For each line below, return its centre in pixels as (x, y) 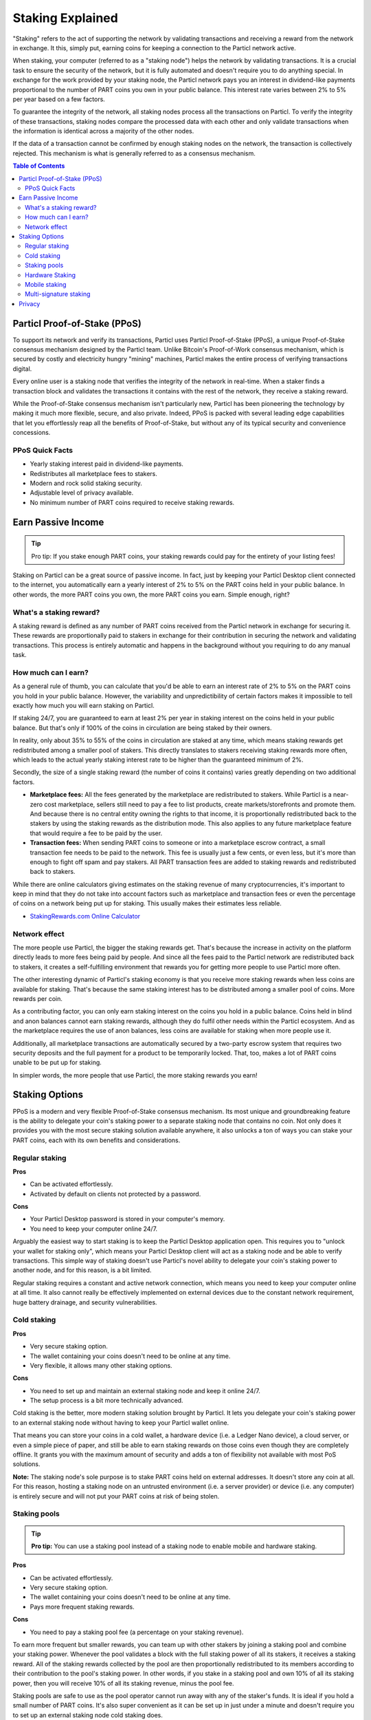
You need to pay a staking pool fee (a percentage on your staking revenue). (137, 1632)
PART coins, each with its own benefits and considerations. (97, 1140)
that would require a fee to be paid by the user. (96, 833)
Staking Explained (65, 18)
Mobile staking (46, 284)
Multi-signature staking (58, 294)
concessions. (32, 433)
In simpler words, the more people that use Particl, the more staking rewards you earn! (135, 1075)
